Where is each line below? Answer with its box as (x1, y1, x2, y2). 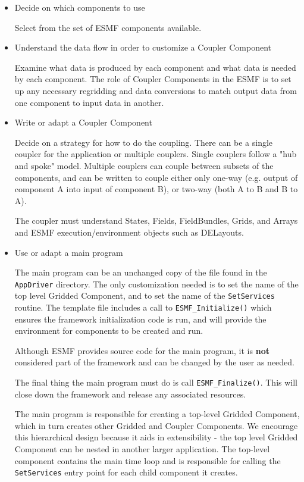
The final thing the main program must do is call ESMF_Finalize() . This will (14, 376, 298, 389)
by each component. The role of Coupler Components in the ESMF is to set (14, 73, 292, 85)
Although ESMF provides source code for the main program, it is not (14, 344, 269, 356)
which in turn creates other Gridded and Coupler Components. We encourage (14, 419, 298, 431)
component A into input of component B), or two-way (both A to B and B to (14, 183, 298, 195)
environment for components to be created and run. (14, 324, 203, 337)
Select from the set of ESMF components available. (14, 21, 202, 33)
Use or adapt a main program (14, 246, 123, 258)
